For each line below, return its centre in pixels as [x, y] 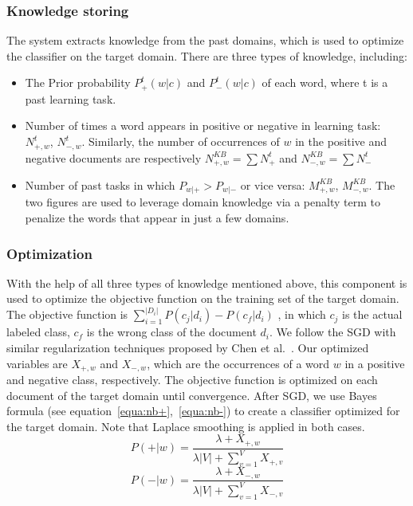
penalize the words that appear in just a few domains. [157, 218]
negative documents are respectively [113, 157]
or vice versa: [273, 184]
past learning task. [71, 98]
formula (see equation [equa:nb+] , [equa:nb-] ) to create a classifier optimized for [203, 411]
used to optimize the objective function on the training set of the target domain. [203, 298]
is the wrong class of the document [171, 332]
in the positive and [341, 141]
